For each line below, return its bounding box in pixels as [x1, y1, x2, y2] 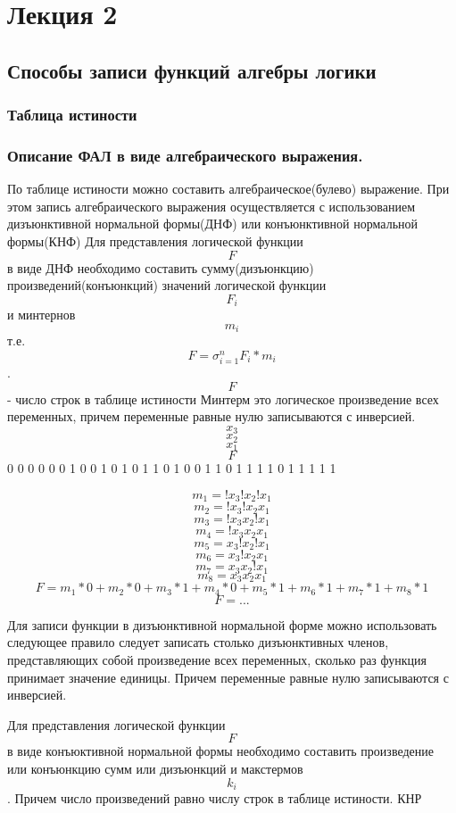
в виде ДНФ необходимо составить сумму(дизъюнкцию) [7, 258, 314, 277]
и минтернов [7, 305, 76, 324]
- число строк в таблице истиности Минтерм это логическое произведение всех [7, 389, 439, 408]
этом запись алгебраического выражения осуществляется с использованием [7, 196, 416, 215]
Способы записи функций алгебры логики [7, 56, 377, 84]
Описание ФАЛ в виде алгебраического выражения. [7, 144, 363, 166]
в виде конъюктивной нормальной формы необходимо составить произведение [7, 742, 434, 760]
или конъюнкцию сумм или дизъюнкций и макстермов [7, 759, 303, 777]
